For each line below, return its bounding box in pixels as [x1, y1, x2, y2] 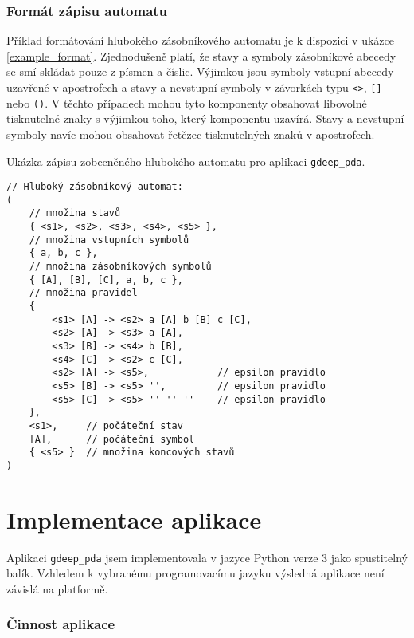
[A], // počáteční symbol [29, 433, 195, 445]
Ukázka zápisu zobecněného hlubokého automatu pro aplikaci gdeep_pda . [6, 152, 365, 169]
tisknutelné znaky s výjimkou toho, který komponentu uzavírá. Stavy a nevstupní [6, 110, 404, 127]
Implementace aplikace [6, 502, 262, 535]
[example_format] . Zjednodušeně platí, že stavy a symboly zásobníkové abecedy [6, 47, 396, 64]
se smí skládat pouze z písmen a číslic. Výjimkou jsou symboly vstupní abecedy [6, 63, 394, 80]
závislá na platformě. [6, 580, 108, 597]
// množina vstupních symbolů [29, 234, 189, 246]
